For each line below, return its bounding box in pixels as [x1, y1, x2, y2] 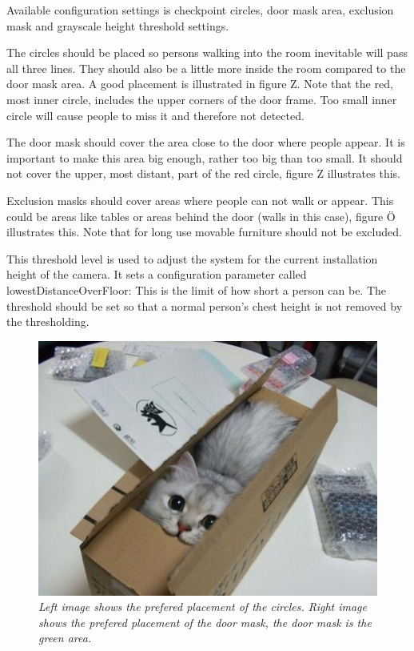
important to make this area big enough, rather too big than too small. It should [6, 149, 403, 166]
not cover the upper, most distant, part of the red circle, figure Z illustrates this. [6, 165, 400, 182]
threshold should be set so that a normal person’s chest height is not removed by [6, 297, 403, 314]
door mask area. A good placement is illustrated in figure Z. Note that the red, [6, 75, 393, 92]
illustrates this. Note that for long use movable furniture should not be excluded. [6, 223, 402, 240]
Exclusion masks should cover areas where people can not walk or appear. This [6, 191, 394, 208]
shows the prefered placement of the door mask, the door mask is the [38, 613, 372, 630]
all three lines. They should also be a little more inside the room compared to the [6, 59, 406, 76]
